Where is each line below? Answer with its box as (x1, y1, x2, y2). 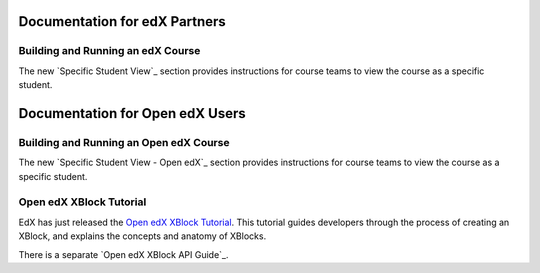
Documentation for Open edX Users (18, 105, 246, 122)
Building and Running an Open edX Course (18, 135, 230, 149)
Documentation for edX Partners (18, 13, 227, 30)
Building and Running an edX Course (18, 44, 201, 58)
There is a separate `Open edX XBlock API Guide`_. (18, 248, 229, 260)
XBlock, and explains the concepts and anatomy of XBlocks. (18, 230, 267, 242)
